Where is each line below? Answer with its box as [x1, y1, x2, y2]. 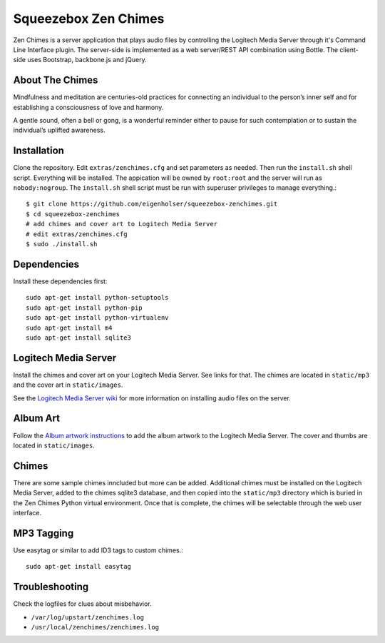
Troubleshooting [13, 581, 89, 593]
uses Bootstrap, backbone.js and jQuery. [27, 56, 148, 64]
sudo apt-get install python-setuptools [26, 293, 169, 302]
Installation [13, 145, 64, 157]
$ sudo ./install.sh [26, 240, 98, 248]
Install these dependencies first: [13, 277, 108, 285]
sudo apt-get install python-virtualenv [26, 314, 169, 322]
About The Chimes [13, 74, 98, 86]
